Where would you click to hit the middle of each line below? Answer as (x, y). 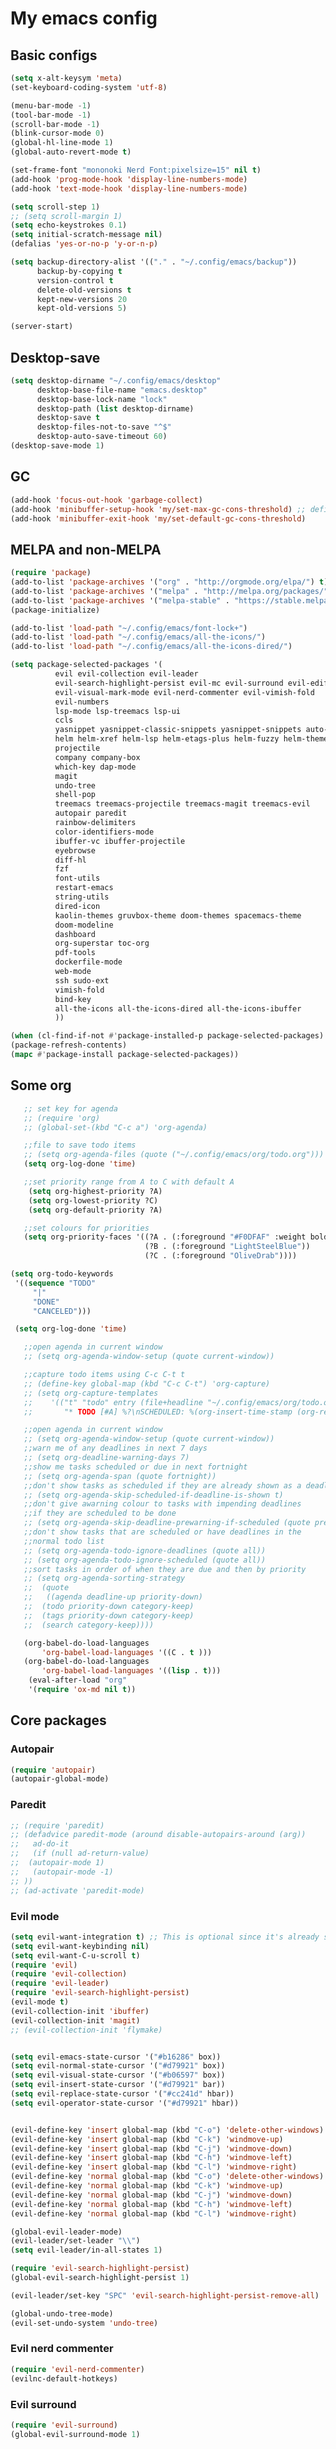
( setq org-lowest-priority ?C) (93, 1200)
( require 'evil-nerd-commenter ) (77, 2369)
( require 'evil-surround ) (64, 2425)
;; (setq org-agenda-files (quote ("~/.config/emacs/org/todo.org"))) (174, 1155)
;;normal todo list (64, 1541)
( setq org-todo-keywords (62, 1274)
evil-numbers (82, 702)
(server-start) (42, 327)
